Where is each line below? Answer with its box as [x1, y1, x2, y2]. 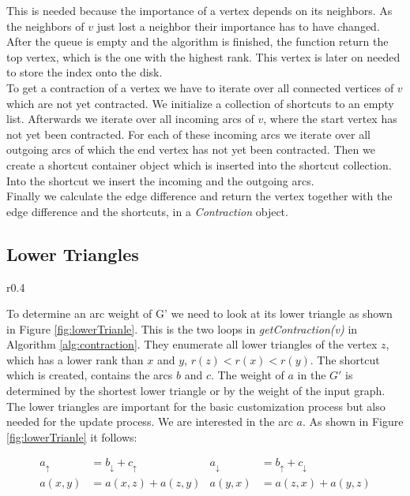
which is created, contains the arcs [6, 367, 173, 383]
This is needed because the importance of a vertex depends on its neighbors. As [6, 2, 393, 18]
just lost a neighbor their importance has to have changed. [96, 17, 380, 34]
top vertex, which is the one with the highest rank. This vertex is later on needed [6, 48, 401, 65]
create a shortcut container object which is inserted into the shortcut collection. [6, 156, 392, 173]
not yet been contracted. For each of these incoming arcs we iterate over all [6, 125, 371, 142]
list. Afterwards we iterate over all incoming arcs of [6, 110, 254, 127]
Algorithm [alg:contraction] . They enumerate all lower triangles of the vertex [6, 336, 378, 352]
